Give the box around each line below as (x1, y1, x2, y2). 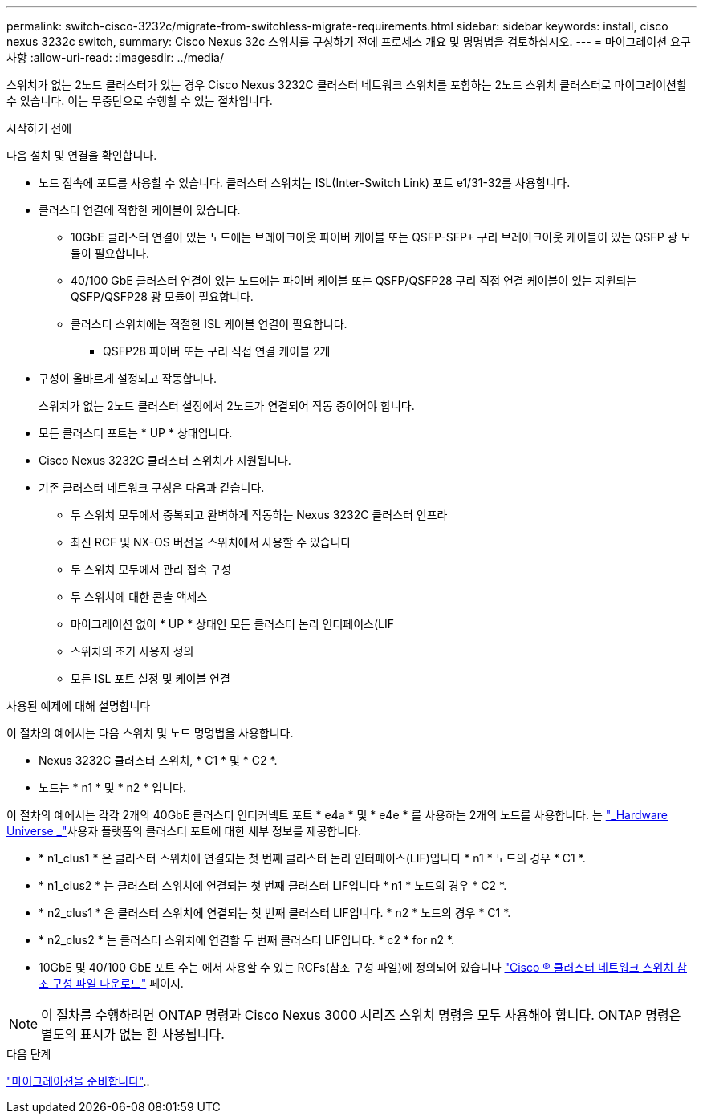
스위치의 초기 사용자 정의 (71, 644, 194, 658)
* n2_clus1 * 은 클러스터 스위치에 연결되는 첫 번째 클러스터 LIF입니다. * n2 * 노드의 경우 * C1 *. (39, 906, 511, 919)
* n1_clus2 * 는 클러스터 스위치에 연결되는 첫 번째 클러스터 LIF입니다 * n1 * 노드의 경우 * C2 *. (39, 879, 507, 892)
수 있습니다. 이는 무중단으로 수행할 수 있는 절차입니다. (6, 94, 273, 108)
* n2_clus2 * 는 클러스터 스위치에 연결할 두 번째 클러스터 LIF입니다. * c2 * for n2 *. (39, 933, 455, 947)
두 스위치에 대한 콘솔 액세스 (71, 590, 208, 603)
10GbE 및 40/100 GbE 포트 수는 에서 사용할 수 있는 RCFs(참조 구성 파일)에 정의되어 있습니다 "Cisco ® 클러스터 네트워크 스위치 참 (39, 960, 687, 974)
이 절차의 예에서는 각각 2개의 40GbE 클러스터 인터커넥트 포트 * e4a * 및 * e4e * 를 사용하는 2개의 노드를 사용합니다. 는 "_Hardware (6, 808, 668, 822)
